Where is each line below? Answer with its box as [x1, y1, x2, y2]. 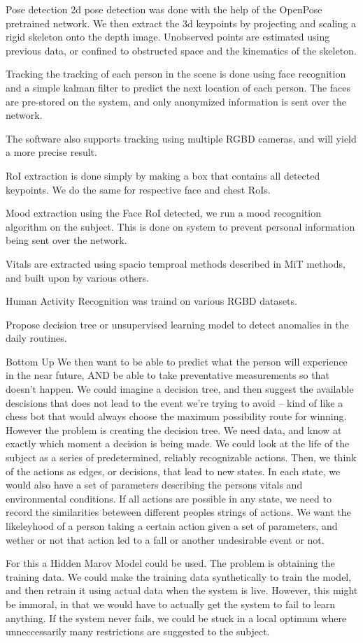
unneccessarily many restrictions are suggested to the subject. [6, 624, 270, 639]
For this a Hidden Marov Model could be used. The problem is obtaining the [6, 556, 335, 570]
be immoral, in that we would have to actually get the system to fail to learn [6, 596, 336, 611]
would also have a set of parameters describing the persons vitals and [6, 477, 303, 492]
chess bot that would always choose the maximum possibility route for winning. [6, 409, 347, 424]
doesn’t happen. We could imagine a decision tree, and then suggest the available [6, 382, 354, 396]
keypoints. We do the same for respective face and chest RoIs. [6, 182, 271, 196]
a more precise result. [6, 145, 97, 159]
